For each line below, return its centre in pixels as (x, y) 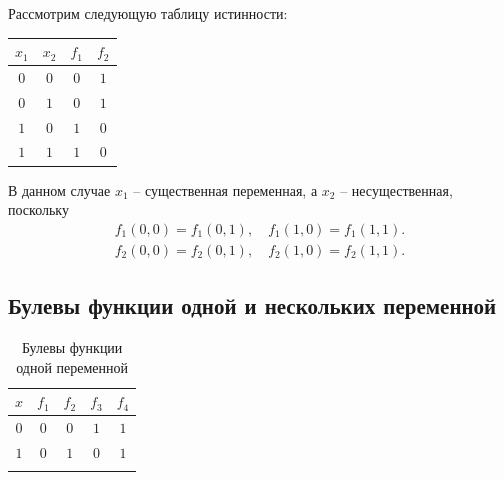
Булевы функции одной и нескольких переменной (252, 305)
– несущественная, (396, 189)
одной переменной (72, 366)
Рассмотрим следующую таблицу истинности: (148, 13)
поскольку (38, 209)
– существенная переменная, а (225, 189)
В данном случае (59, 189)
